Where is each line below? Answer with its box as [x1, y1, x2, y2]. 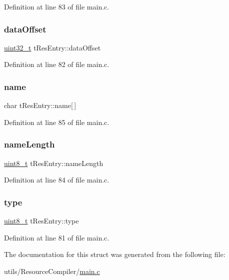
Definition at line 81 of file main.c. [4, 232, 109, 242]
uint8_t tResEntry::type [4, 215, 79, 226]
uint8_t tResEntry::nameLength [4, 157, 103, 168]
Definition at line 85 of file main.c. [4, 116, 109, 127]
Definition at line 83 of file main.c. [4, 1, 109, 11]
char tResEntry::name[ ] [4, 100, 76, 110]
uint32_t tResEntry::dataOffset [4, 42, 101, 52]
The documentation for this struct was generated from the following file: [4, 249, 225, 259]
